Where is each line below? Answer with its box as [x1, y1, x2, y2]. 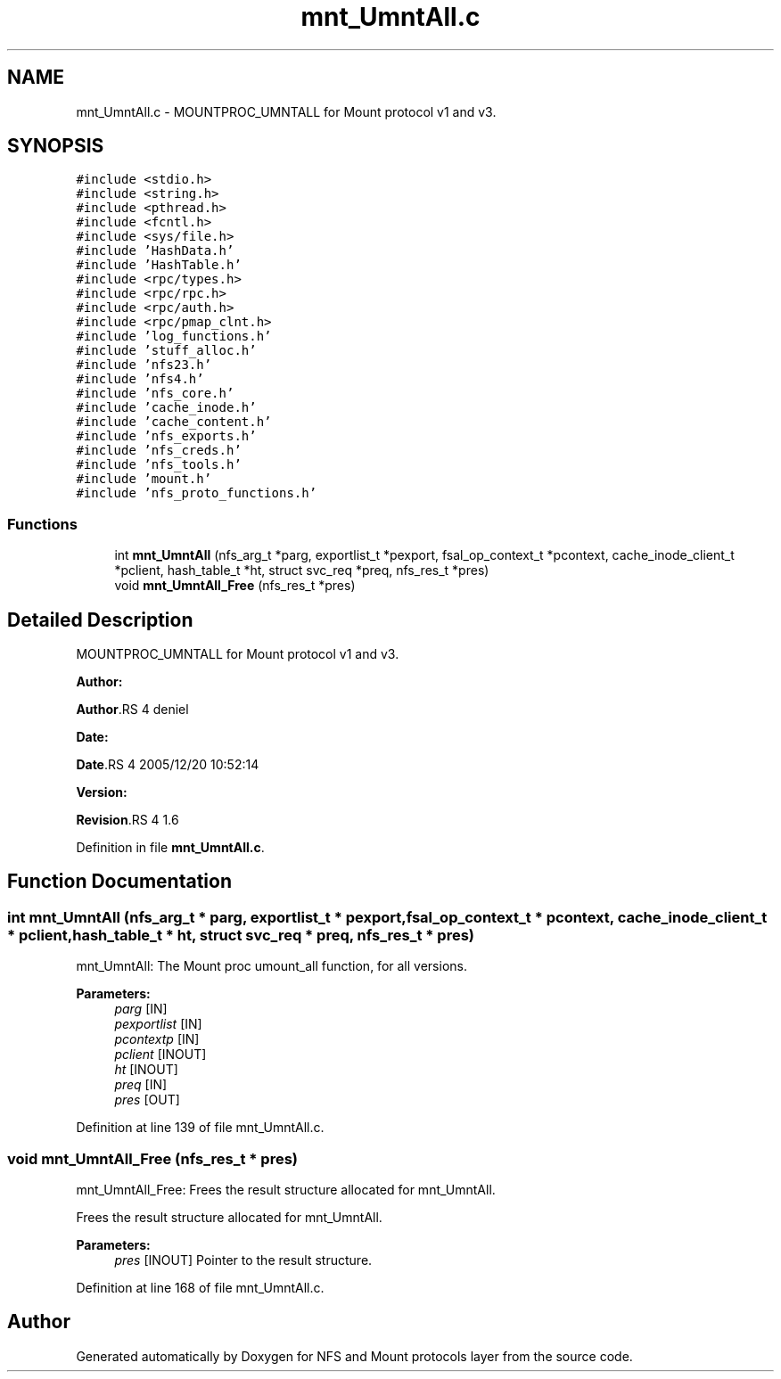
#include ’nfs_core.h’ [76, 386, 234, 401]
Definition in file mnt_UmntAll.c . [76, 840, 265, 856]
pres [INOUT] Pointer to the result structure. [114, 1252, 373, 1268]
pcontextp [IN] [114, 1031, 200, 1047]
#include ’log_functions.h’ [76, 329, 272, 344]
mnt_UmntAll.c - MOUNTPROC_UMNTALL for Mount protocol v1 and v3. [76, 103, 497, 119]
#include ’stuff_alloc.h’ [76, 343, 257, 358]
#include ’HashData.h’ [76, 243, 234, 259]
